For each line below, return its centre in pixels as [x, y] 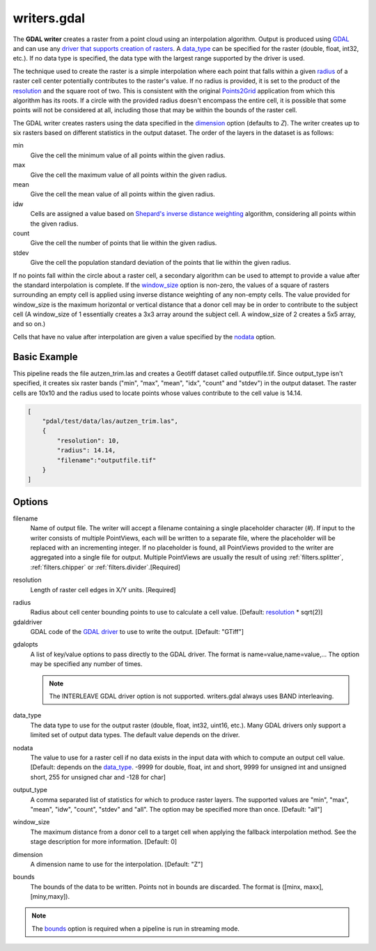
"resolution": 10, [88, 440]
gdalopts [25, 644]
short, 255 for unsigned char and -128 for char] [98, 777]
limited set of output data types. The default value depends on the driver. [135, 735]
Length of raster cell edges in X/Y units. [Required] [103, 589]
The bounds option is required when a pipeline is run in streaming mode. [136, 928]
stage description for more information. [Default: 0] [104, 842]
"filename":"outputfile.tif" [107, 460]
